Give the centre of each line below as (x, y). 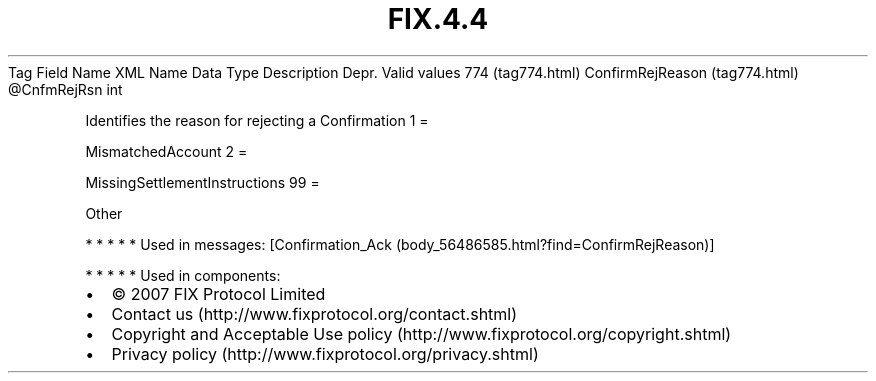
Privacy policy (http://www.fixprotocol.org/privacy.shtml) (325, 353)
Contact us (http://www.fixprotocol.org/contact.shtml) (314, 313)
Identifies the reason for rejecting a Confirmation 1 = (257, 120)
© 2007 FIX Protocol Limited (218, 293)
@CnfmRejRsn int (65, 89)
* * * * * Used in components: (183, 275)
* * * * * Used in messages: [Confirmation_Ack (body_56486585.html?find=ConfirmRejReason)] (400, 244)
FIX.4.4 (438, 19)
